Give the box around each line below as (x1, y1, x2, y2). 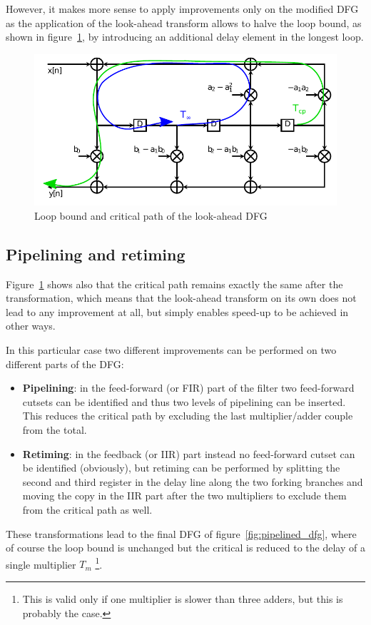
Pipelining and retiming (6, 243, 185, 265)
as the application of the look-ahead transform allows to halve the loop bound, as (6, 15, 362, 30)
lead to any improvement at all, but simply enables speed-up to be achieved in (6, 304, 349, 319)
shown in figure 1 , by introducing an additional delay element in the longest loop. (6, 29, 364, 44)
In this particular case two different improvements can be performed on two (6, 342, 337, 357)
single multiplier (6, 557, 76, 571)
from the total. (22, 422, 87, 437)
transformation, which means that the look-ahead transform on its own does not (6, 290, 357, 305)
